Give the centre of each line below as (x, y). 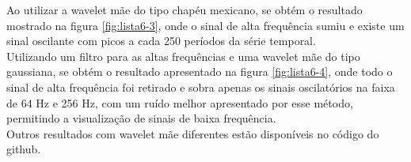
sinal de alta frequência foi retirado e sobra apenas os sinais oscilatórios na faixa (201, 87)
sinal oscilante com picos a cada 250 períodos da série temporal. (161, 41)
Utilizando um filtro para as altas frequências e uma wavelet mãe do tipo (183, 56)
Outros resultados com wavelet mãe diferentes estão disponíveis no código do (193, 133)
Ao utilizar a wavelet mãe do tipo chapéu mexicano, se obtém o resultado (185, 9)
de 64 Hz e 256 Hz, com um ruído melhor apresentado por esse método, (180, 102)
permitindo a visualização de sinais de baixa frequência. (141, 118)
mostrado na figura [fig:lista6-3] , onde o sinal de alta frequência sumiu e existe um (205, 25)
